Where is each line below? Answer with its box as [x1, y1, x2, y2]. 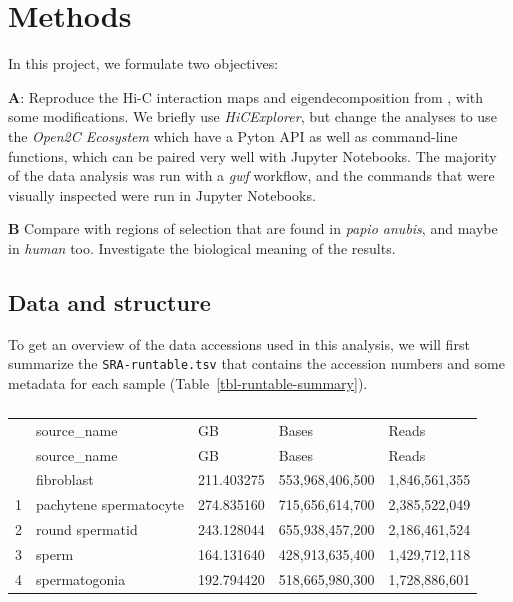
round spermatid [36, 519, 138, 540]
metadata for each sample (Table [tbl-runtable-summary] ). [8, 372, 368, 393]
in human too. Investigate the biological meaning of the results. [8, 237, 396, 258]
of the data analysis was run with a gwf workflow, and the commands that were [8, 165, 495, 186]
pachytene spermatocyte [36, 494, 184, 515]
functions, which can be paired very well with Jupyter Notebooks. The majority [8, 145, 497, 166]
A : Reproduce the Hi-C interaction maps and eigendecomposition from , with [8, 86, 484, 107]
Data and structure [8, 286, 211, 317]
